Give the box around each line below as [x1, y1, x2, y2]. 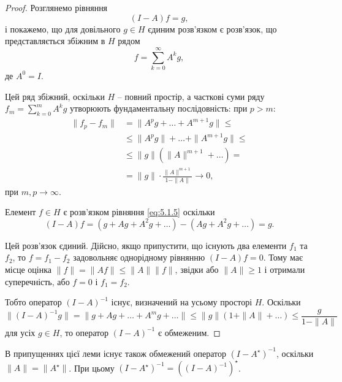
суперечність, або [5, 275, 70, 288]
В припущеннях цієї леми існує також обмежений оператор [5, 346, 226, 359]
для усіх [5, 326, 36, 338]
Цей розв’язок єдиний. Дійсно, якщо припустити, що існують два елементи [5, 239, 287, 251]
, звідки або [175, 263, 219, 276]
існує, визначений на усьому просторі [111, 296, 253, 308]
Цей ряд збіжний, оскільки [5, 90, 105, 102]
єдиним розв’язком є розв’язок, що [148, 22, 277, 35]
